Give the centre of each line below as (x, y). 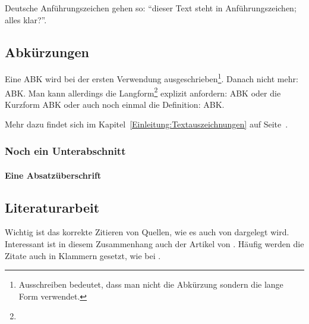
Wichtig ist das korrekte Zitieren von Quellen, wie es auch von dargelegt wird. (147, 232)
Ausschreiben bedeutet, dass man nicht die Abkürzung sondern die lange (151, 284)
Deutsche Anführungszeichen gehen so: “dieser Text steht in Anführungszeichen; (151, 8)
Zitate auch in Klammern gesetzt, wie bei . (83, 255)
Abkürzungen (47, 52)
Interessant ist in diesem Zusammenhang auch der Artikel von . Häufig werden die (154, 243)
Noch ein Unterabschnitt (65, 151)
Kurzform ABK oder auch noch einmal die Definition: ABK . (115, 104)
